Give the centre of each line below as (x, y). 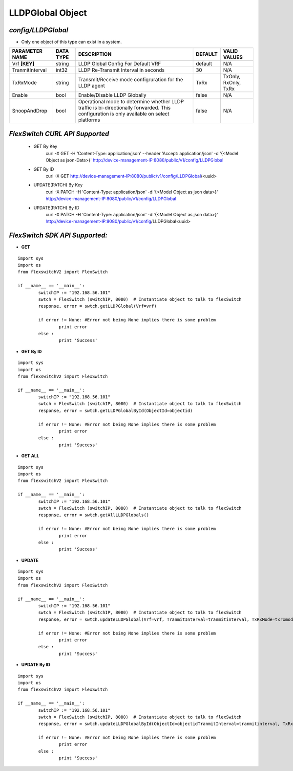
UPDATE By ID (36, 665)
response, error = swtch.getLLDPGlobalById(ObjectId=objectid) (115, 410)
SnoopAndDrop (30, 111)
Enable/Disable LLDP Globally (112, 95)
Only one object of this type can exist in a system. (72, 42)
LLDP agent (92, 86)
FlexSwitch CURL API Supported (59, 134)
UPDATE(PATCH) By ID (56, 207)
